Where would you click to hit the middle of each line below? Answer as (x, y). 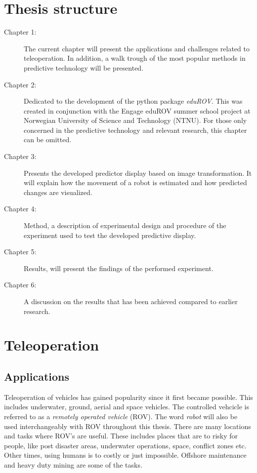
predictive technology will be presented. (84, 67)
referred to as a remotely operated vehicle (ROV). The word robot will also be (121, 416)
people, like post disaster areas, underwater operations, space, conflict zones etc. (125, 445)
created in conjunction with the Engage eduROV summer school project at (137, 110)
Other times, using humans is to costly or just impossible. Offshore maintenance (125, 455)
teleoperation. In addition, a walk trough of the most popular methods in (135, 58)
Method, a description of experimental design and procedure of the (125, 225)
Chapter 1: (20, 32)
